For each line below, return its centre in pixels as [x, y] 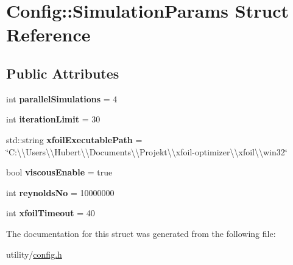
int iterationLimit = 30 [53, 119]
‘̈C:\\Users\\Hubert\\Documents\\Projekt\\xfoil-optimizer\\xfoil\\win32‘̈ [147, 151]
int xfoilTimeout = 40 [51, 213]
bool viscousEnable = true [59, 172]
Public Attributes [63, 73]
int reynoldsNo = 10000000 [60, 192]
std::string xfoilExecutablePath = [74, 139]
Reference [48, 34]
